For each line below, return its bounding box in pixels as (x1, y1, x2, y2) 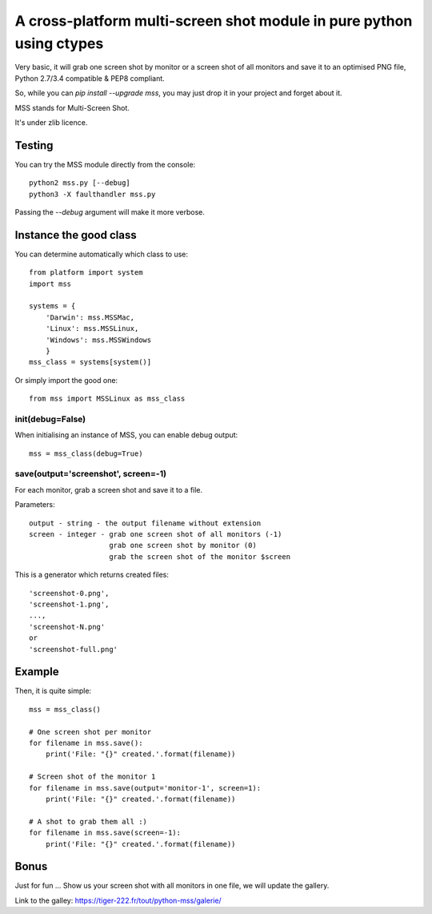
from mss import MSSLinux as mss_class (29, 394, 186, 404)
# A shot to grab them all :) (29, 817, 148, 826)
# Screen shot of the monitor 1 (29, 772, 156, 781)
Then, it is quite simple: (14, 686, 92, 696)
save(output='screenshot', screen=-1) (14, 469, 167, 480)
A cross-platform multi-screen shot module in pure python (14, 12, 413, 30)
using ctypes (14, 34, 104, 52)
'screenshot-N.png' (29, 622, 106, 631)
